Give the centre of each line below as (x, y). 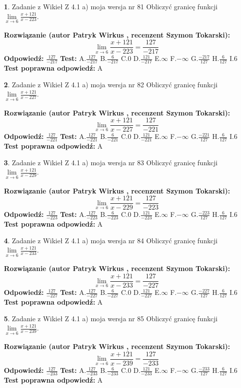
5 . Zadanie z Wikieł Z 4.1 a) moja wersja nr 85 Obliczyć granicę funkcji (111, 318)
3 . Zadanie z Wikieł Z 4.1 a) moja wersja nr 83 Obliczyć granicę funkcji (111, 162)
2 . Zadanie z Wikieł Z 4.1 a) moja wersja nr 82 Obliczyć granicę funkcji (111, 84)
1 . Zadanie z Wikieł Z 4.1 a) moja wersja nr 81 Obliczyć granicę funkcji (111, 6)
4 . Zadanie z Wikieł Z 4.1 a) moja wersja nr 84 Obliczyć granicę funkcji (111, 240)
